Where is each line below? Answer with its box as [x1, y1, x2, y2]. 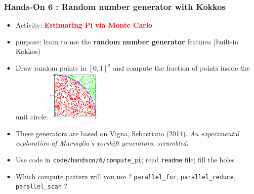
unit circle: [15, 112, 48, 122]
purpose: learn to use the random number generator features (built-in [15, 36, 239, 46]
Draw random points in [15, 63, 86, 73]
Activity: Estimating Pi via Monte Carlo [15, 20, 153, 30]
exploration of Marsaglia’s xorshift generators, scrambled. [15, 138, 189, 148]
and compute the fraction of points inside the [113, 63, 250, 73]
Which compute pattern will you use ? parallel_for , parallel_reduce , [15, 171, 236, 181]
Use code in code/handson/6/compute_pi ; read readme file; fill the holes [15, 154, 235, 164]
